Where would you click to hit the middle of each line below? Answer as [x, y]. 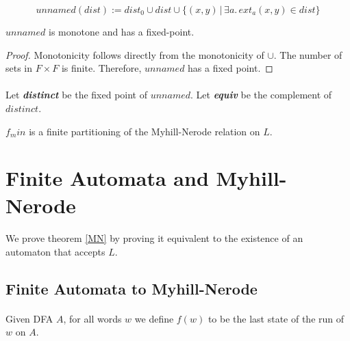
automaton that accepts [55, 251]
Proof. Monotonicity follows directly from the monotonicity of [135, 54]
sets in [19, 68]
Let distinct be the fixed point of [76, 95]
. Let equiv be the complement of [261, 95]
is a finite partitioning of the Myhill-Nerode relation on [145, 131]
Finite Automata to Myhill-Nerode [132, 288]
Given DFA [29, 318]
